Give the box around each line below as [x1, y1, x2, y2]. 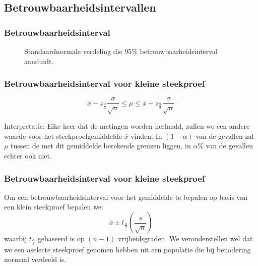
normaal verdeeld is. [4, 254, 67, 264]
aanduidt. [24, 56, 54, 66]
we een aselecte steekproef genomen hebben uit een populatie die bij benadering [4, 244, 251, 254]
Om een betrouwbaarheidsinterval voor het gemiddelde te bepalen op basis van [4, 191, 247, 202]
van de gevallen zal [196, 130, 254, 141]
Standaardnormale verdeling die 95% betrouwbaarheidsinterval [24, 46, 218, 56]
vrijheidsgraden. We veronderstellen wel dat [117, 233, 253, 244]
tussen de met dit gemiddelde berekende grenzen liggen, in [11, 140, 191, 151]
